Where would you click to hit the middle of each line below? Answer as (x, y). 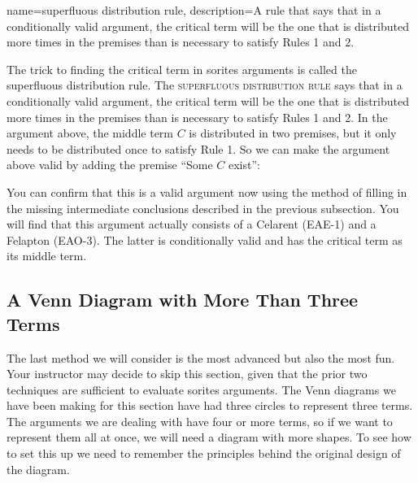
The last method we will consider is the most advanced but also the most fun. (201, 357)
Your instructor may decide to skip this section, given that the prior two (187, 374)
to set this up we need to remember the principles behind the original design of (204, 453)
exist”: (244, 165)
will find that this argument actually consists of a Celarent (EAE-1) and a (192, 224)
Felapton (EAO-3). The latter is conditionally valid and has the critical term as (205, 239)
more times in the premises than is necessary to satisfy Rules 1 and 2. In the (197, 117)
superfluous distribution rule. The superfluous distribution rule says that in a (205, 85)
